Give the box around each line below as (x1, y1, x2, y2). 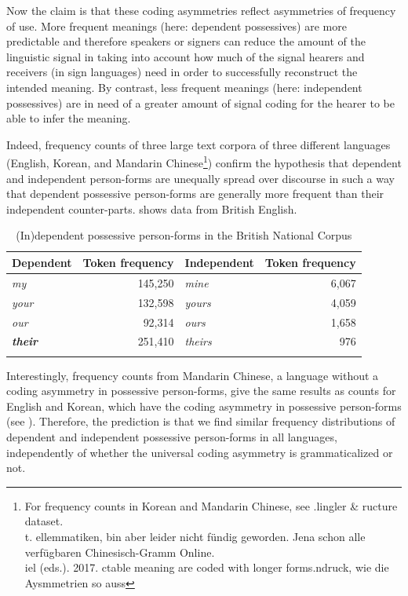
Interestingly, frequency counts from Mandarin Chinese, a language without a (6, 367, 379, 383)
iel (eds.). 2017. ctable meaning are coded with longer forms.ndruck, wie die (24, 559, 389, 576)
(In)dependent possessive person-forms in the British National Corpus (16, 227, 352, 243)
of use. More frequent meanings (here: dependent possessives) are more (6, 17, 347, 34)
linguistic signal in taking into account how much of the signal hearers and (6, 48, 365, 64)
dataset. (24, 513, 64, 529)
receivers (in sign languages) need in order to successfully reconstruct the (6, 64, 358, 80)
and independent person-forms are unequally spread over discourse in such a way (6, 170, 395, 186)
